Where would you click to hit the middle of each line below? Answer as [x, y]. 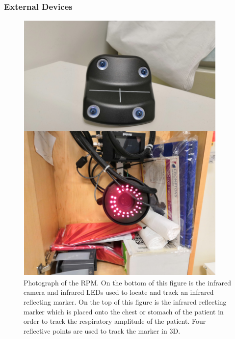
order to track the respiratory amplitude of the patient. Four [115, 321]
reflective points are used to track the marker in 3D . [102, 330]
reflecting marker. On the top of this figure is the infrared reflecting [125, 302]
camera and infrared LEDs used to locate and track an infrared [119, 292]
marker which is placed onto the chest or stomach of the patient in [124, 311]
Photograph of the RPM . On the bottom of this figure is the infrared [127, 282]
